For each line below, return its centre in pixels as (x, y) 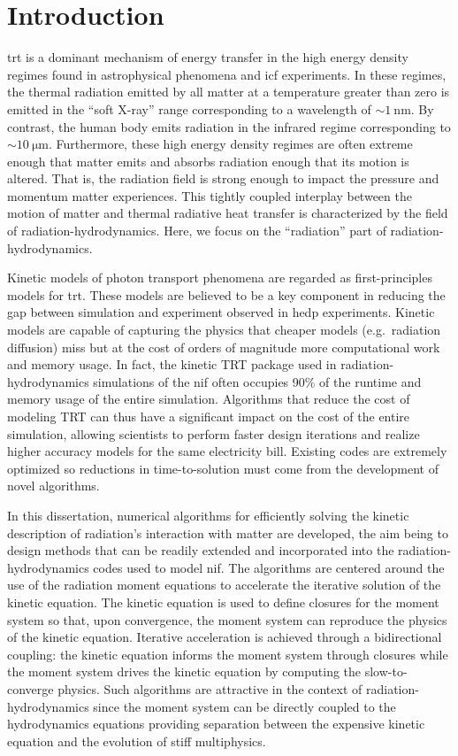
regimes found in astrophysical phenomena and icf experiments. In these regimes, (227, 74)
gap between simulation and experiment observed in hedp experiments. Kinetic (221, 312)
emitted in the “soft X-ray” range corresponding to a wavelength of (189, 108)
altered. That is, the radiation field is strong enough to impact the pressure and (223, 178)
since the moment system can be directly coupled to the (244, 706)
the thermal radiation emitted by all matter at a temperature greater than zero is (229, 92)
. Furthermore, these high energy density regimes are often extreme (231, 144)
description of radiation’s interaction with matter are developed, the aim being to (228, 532)
